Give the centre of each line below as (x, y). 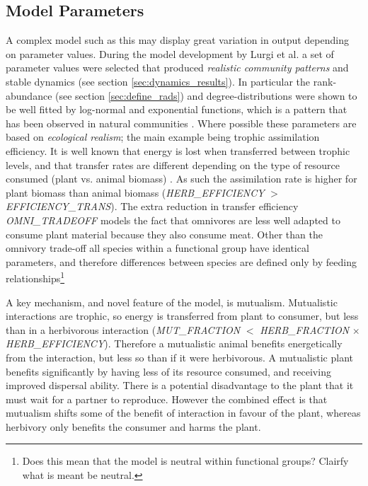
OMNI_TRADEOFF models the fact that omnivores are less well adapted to (173, 220)
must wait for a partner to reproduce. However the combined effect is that (167, 399)
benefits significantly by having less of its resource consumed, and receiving (168, 371)
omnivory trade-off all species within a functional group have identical (157, 248)
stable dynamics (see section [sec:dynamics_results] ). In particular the (158, 81)
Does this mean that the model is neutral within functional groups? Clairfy (185, 461)
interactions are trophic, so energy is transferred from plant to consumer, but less (182, 316)
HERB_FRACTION (305, 329)
